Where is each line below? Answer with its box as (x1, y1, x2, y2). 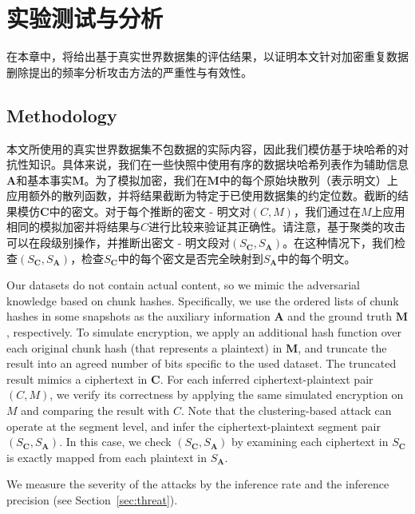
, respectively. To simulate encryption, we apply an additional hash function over (6, 324, 402, 341)
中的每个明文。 (277, 249, 356, 266)
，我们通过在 (293, 202, 361, 219)
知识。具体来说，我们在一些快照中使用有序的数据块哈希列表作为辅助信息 (28, 156, 409, 173)
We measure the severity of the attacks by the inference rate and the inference (6, 476, 389, 492)
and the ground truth (287, 308, 393, 325)
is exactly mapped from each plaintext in (6, 448, 207, 465)
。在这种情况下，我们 (283, 234, 395, 251)
